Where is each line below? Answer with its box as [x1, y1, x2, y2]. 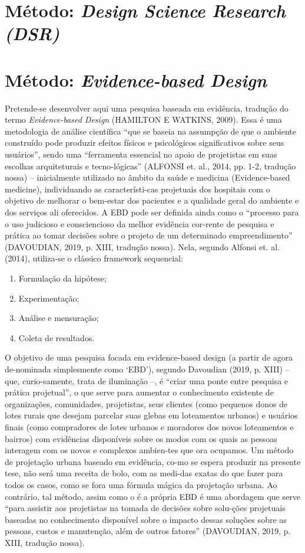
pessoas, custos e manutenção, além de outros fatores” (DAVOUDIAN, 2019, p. [5, 525, 291, 537]
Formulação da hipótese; [18, 272, 107, 284]
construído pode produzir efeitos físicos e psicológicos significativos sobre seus [5, 136, 284, 149]
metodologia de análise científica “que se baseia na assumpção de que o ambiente [5, 125, 296, 137]
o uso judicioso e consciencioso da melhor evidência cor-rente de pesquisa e [5, 217, 274, 230]
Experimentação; [18, 292, 79, 304]
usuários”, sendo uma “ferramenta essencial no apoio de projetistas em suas [5, 148, 277, 161]
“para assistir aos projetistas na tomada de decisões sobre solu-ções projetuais [5, 502, 286, 514]
